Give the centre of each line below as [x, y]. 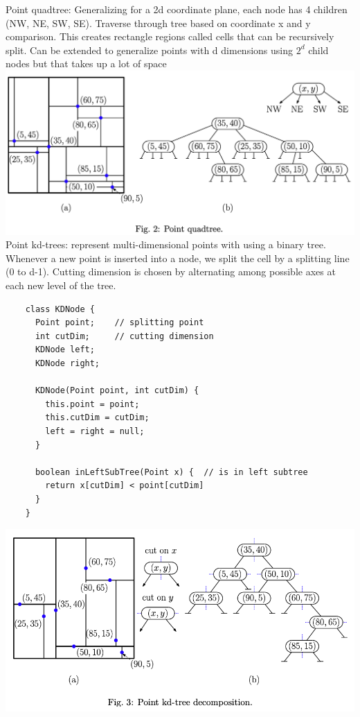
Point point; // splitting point [119, 323]
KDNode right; [67, 364]
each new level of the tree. [61, 285]
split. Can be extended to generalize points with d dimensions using [149, 50]
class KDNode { [60, 309]
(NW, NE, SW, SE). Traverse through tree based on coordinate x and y [158, 23]
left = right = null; [95, 432]
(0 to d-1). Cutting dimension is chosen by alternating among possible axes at [171, 271]
